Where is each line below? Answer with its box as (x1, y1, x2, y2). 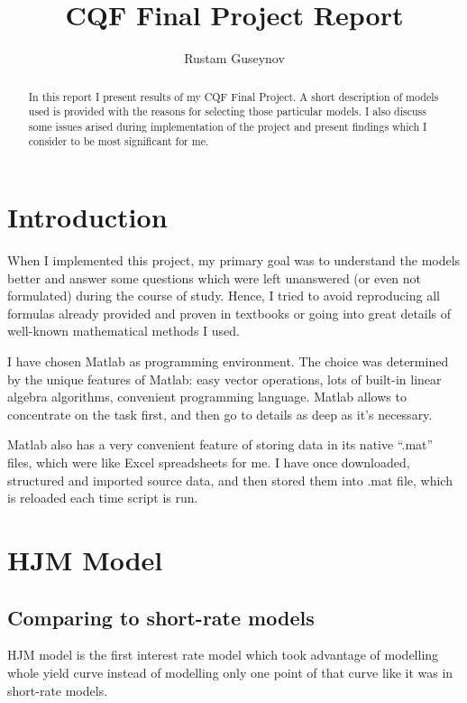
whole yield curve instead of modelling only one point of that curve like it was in (7, 662, 453, 681)
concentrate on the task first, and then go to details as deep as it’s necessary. (7, 404, 433, 423)
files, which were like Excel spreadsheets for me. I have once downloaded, (7, 453, 410, 472)
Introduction (7, 199, 168, 236)
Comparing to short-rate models (7, 603, 315, 631)
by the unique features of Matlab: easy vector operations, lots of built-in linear (7, 369, 442, 388)
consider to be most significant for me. (28, 134, 209, 149)
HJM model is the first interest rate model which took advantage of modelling (7, 645, 439, 664)
